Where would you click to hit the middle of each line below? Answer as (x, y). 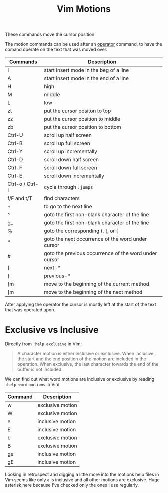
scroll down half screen (71, 160)
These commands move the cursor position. (50, 35)
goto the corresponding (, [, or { (81, 231)
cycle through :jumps (69, 187)
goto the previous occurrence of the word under (101, 253)
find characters (62, 198)
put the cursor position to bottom (83, 127)
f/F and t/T (20, 198)
